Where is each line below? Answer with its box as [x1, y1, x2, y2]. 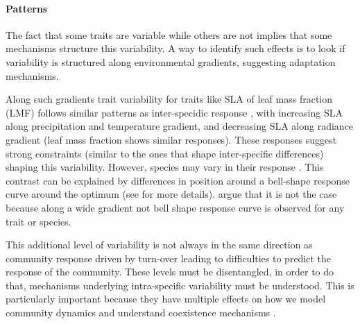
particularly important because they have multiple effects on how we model [6, 291, 326, 306]
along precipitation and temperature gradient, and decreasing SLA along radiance [6, 119, 354, 133]
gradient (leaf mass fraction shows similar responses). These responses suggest [6, 132, 337, 146]
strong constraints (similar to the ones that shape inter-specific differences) [6, 146, 324, 160]
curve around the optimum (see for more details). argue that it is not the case [6, 187, 337, 201]
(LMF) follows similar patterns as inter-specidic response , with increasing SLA [6, 105, 343, 119]
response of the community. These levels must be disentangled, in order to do [6, 264, 334, 279]
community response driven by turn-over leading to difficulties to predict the [6, 250, 332, 265]
